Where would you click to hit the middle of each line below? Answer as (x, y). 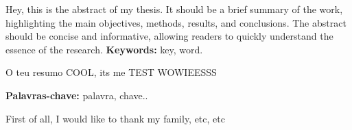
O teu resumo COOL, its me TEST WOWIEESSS (111, 72)
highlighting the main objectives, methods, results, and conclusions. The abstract (176, 22)
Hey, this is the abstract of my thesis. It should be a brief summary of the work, (174, 9)
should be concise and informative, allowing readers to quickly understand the (169, 36)
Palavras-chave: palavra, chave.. (77, 95)
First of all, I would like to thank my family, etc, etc (115, 118)
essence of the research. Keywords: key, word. (104, 49)
